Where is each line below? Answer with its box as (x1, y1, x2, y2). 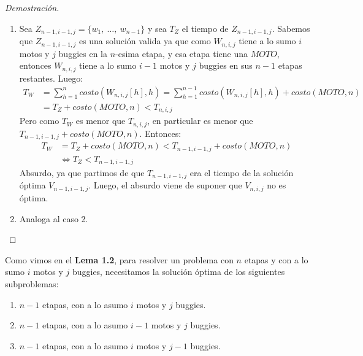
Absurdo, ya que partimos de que (19, 166, 145, 179)
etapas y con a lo (244, 253, 308, 266)
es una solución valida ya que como (78, 34, 211, 47)
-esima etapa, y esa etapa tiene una (115, 47, 248, 60)
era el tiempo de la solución (189, 166, 294, 179)
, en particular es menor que (147, 114, 253, 127)
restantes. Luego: (19, 71, 83, 84)
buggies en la (58, 47, 107, 60)
